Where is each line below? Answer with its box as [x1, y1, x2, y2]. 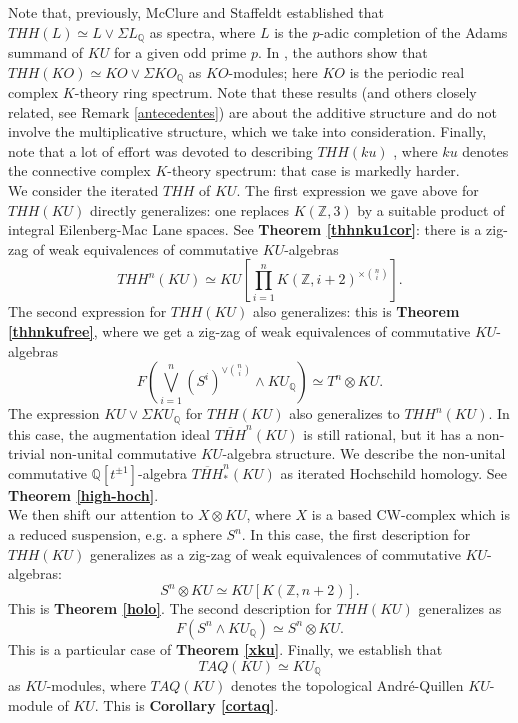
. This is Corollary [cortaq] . [94, 694, 279, 715]
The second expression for [8, 301, 167, 322]
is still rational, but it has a [303, 423, 473, 444]
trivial [8, 443, 46, 464]
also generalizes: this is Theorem [252, 301, 460, 322]
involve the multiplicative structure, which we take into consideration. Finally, [8, 121, 487, 142]
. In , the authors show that [257, 42, 428, 63]
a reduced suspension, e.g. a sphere [8, 524, 222, 545]
